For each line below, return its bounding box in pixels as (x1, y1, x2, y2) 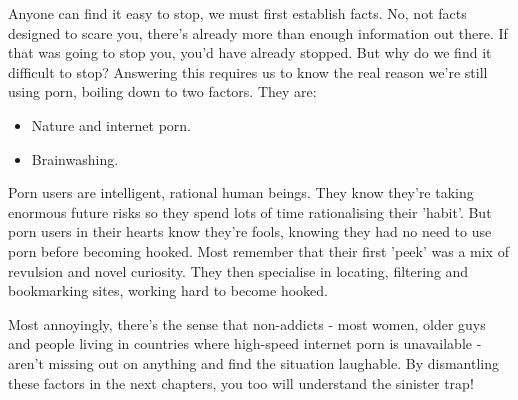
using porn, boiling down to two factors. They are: (8, 81, 317, 102)
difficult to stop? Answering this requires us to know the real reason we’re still (8, 61, 488, 82)
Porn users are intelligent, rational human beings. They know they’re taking (8, 182, 474, 203)
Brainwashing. (31, 148, 119, 169)
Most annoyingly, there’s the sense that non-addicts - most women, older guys (8, 313, 486, 334)
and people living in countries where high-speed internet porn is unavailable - (8, 333, 482, 354)
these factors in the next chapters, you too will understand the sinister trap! (8, 372, 474, 393)
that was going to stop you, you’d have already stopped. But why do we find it (8, 42, 492, 63)
